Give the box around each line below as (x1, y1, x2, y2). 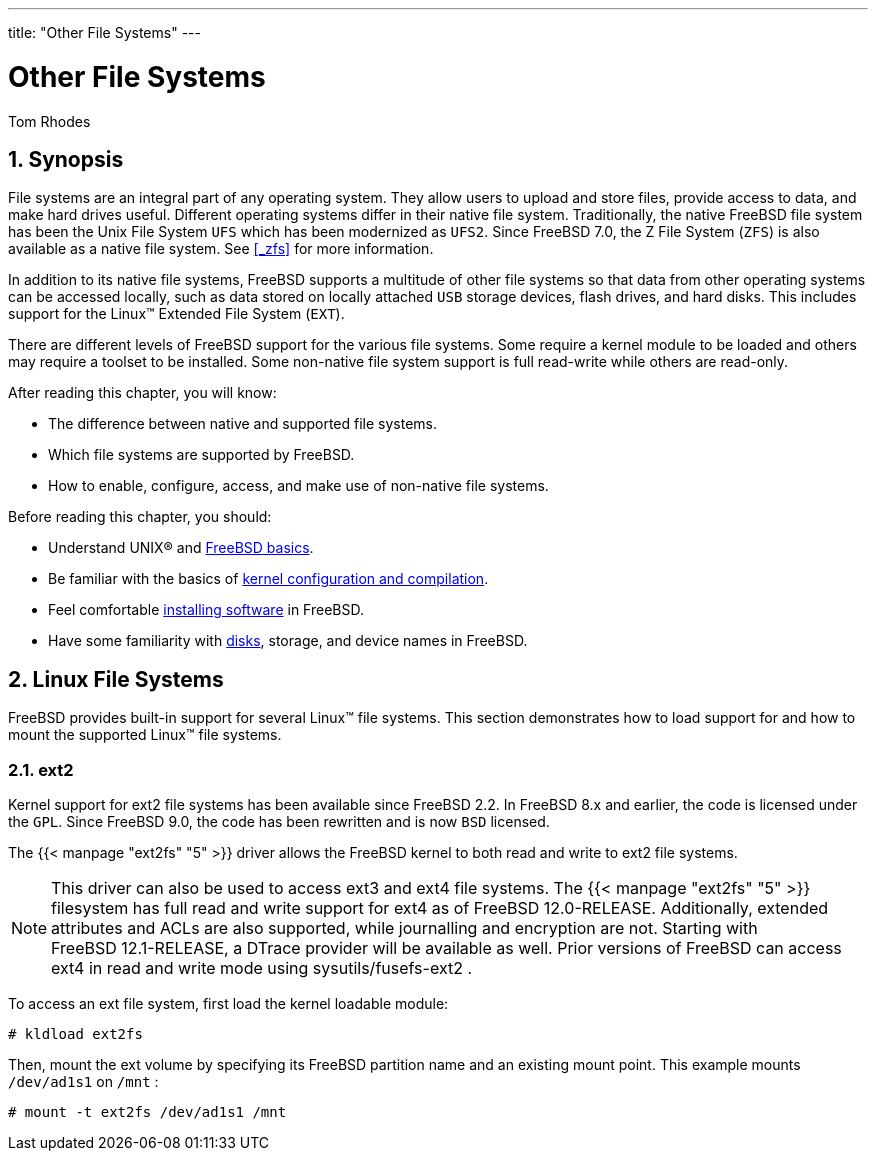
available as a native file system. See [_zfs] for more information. (8, 240, 434, 258)
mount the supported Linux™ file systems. (8, 726, 282, 744)
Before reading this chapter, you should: (8, 508, 272, 526)
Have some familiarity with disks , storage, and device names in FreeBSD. (48, 632, 528, 650)
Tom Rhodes (8, 112, 91, 130)
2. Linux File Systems (8, 666, 224, 692)
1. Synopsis (8, 146, 124, 172)
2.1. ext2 (8, 759, 74, 780)
